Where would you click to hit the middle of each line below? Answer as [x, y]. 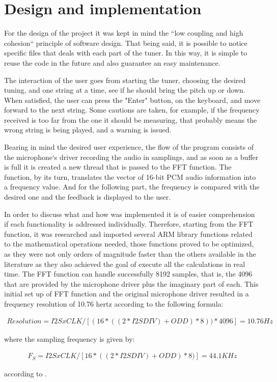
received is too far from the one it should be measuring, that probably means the [131, 119]
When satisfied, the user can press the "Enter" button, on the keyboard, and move [132, 100]
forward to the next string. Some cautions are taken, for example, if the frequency [132, 110]
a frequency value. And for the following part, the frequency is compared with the [132, 187]
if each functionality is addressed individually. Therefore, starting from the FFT [129, 224]
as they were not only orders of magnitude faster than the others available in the [130, 254]
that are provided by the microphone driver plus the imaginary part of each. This [131, 283]
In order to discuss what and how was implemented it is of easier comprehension [130, 214]
